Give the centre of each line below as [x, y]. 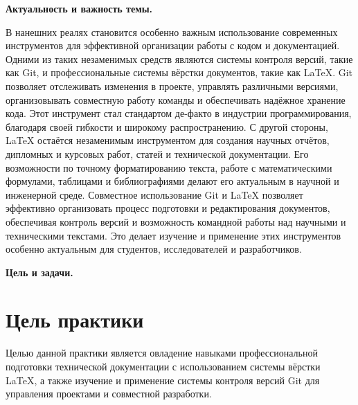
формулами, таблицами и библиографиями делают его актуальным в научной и [172, 181]
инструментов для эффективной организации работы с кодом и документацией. [173, 45]
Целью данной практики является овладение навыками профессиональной [162, 353]
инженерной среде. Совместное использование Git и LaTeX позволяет [154, 194]
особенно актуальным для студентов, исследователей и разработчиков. [154, 249]
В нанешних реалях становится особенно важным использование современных [172, 31]
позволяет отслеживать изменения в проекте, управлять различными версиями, [172, 85]
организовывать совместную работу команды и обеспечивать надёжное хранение [176, 99]
